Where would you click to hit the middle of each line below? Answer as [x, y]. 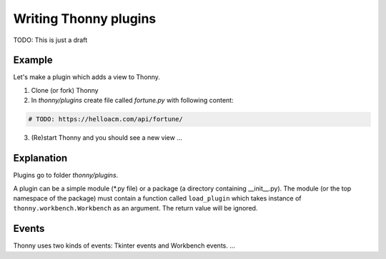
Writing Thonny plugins [85, 19]
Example [33, 60]
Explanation [40, 158]
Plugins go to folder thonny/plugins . [66, 176]
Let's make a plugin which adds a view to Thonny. [87, 77]
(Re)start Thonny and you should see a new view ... [107, 138]
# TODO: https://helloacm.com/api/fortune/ [106, 119]
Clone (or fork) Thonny [65, 90]
